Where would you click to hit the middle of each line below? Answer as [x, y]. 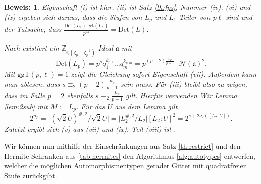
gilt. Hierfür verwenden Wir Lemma [181, 95]
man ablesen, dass [32, 84]
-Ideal [104, 47]
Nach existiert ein [32, 47]
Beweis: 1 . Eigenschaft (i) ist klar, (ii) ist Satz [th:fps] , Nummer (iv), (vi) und [127, 7]
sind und [239, 16]
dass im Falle [25, 95]
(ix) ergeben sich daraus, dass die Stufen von [73, 16]
